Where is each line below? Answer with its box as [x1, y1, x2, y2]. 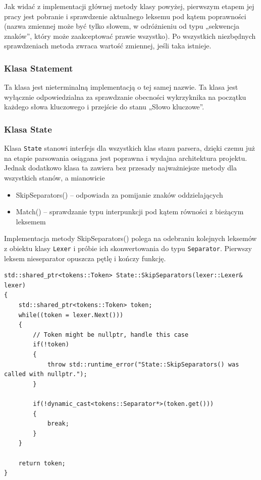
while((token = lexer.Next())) [18, 311, 124, 319]
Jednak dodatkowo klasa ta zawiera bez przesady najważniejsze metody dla [4, 162, 237, 173]
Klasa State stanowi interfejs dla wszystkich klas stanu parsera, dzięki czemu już [4, 143, 255, 153]
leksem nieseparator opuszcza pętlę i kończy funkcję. [4, 253, 166, 263]
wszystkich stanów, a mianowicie [4, 172, 105, 183]
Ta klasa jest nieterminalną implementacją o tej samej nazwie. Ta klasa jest [4, 82, 238, 92]
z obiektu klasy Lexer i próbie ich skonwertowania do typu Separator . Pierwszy [4, 243, 252, 253]
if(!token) [33, 341, 69, 348]
